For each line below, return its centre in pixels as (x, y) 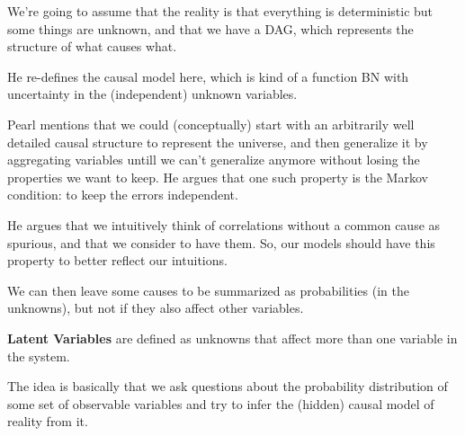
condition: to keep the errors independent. (123, 195)
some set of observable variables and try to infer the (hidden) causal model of (221, 403)
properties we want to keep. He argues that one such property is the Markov (218, 177)
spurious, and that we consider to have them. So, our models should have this (221, 242)
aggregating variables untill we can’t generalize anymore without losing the (214, 160)
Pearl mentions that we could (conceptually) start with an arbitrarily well (211, 124)
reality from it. (48, 421)
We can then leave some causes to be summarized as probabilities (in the (208, 290)
